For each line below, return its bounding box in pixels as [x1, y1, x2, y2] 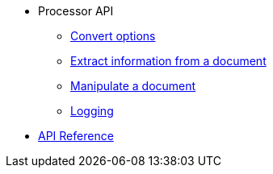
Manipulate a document [70, 79, 196, 93]
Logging [70, 104, 114, 118]
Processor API [38, 4, 114, 18]
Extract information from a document [70, 54, 267, 68]
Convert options [70, 29, 156, 43]
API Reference [38, 129, 114, 143]
